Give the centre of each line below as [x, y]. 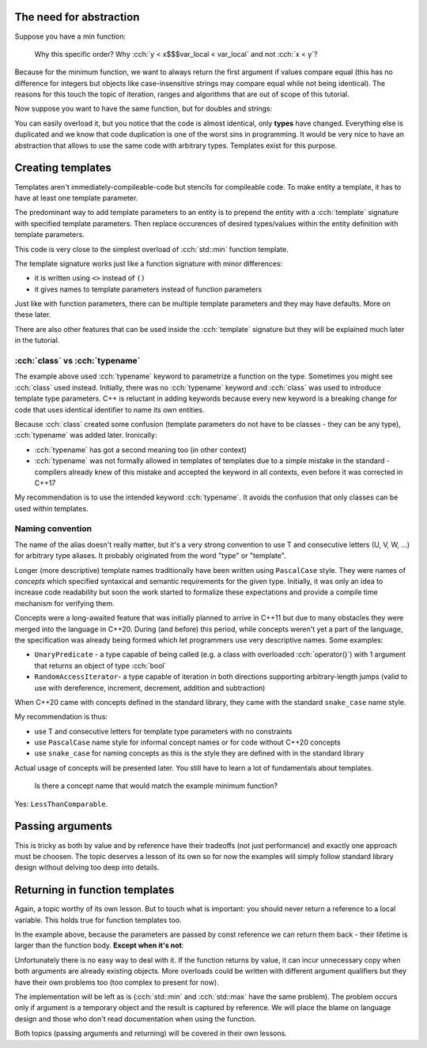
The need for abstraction [77, 17]
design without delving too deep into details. [87, 867]
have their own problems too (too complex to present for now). [117, 982]
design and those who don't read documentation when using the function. [135, 1019]
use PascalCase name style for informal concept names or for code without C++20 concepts [187, 742]
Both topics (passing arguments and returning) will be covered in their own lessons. [151, 1033]
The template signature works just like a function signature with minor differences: [149, 263]
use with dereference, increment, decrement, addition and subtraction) [150, 688]
